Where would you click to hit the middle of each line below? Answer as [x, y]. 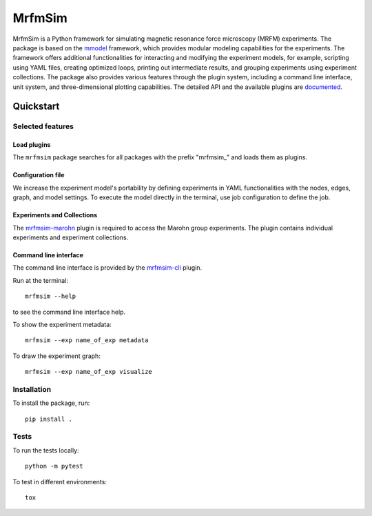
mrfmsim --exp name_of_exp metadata [87, 340]
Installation [32, 389]
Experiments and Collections [55, 215]
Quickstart [36, 107]
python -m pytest [54, 466]
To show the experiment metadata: [62, 324]
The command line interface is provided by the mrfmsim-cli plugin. [107, 268]
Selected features [43, 126]
